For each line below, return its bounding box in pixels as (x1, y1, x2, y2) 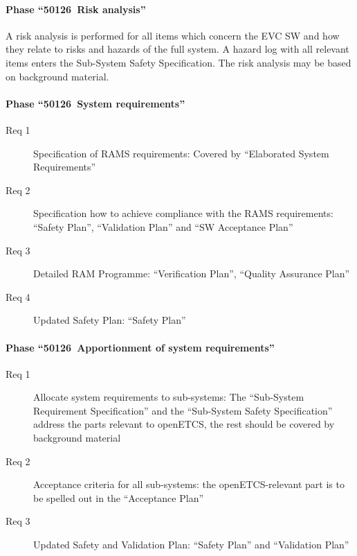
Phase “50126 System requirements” (6, 96, 185, 110)
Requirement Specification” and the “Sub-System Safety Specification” (33, 403, 333, 417)
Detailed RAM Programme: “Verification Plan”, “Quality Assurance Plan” (33, 266, 350, 281)
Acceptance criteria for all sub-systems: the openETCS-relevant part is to (33, 477, 345, 492)
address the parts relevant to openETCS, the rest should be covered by (33, 417, 335, 431)
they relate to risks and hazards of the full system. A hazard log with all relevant (6, 42, 349, 56)
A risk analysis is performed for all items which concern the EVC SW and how (6, 28, 340, 42)
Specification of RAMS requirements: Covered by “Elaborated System (33, 146, 329, 160)
